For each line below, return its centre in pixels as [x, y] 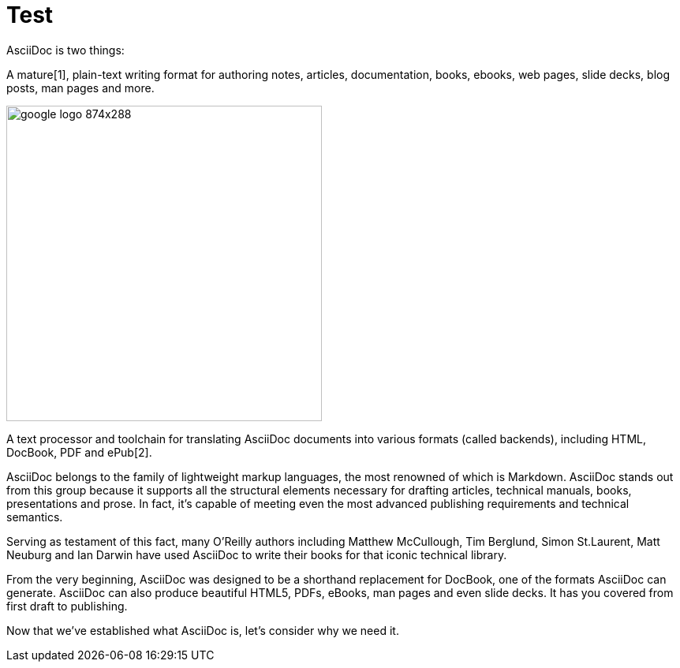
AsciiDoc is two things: [65, 50]
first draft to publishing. [67, 606]
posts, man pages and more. [80, 88]
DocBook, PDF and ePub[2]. [79, 452]
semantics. [35, 517]
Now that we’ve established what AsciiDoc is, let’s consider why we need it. [203, 630]
